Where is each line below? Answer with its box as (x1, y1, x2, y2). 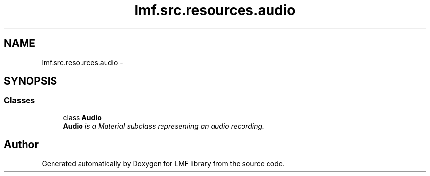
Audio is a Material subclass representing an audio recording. (63, 121, 265, 130)
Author (4, 138, 39, 151)
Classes (4, 95, 35, 106)
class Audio (63, 113, 102, 122)
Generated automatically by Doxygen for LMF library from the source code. (42, 159, 285, 168)
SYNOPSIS (4, 75, 57, 88)
